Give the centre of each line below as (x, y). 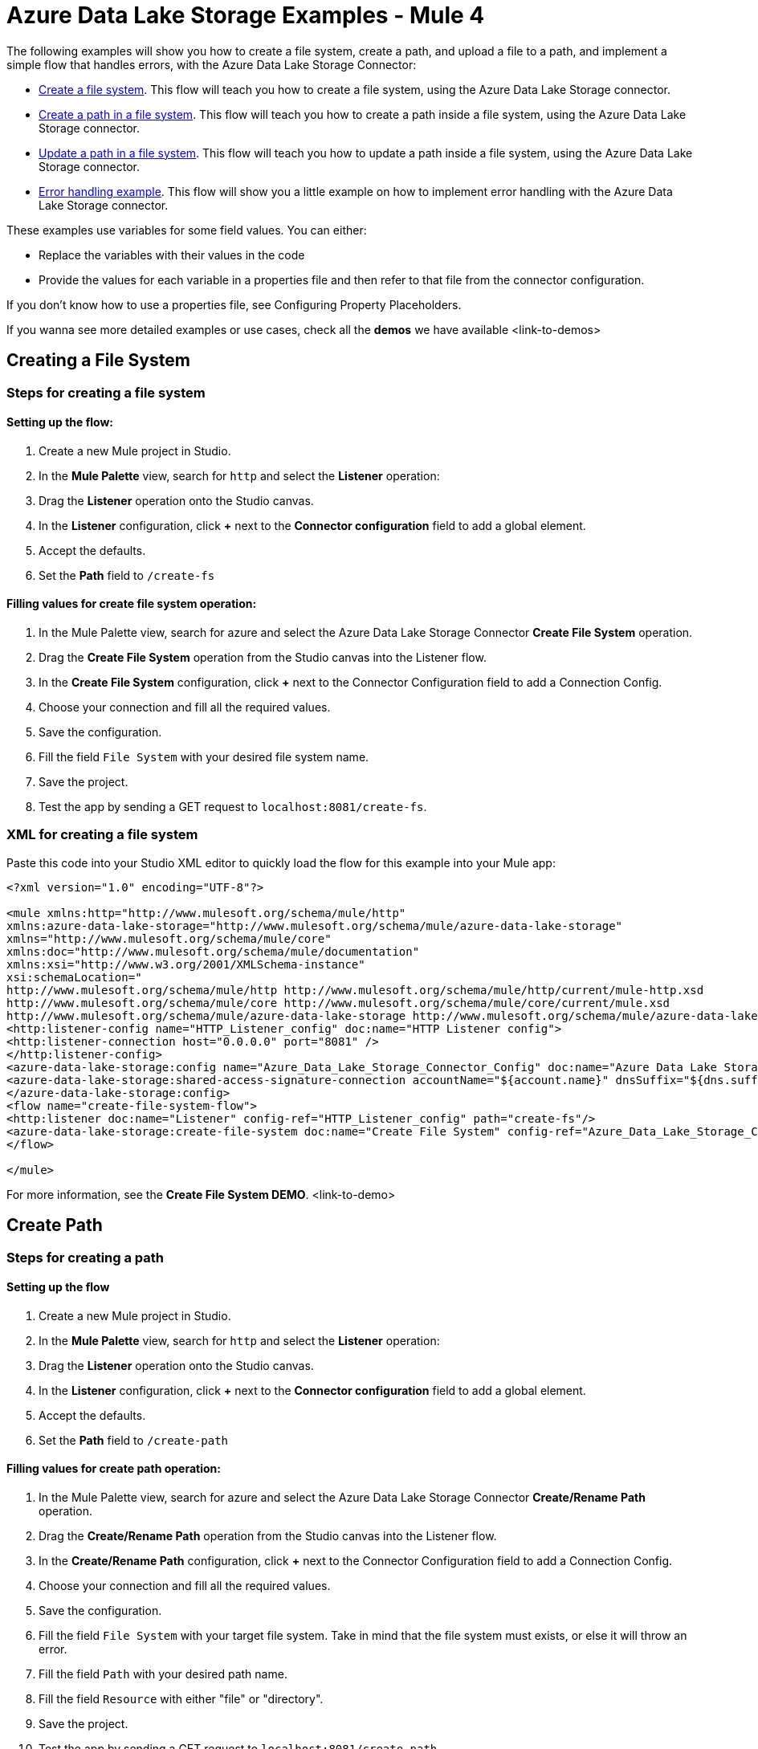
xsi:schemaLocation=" (74, 977)
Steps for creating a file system (106, 392)
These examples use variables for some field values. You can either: (187, 230)
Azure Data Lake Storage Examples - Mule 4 (246, 15)
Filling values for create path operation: (114, 1469)
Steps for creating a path (86, 1257)
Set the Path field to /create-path (134, 1440)
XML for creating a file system (102, 835)
